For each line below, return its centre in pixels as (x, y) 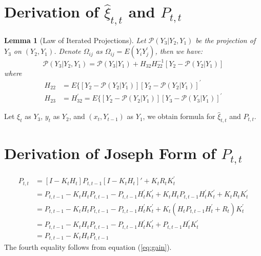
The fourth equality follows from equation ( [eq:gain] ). (88, 247)
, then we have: (179, 51)
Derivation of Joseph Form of (110, 153)
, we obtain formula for (179, 116)
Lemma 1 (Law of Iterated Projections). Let (75, 40)
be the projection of (226, 40)
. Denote (67, 51)
